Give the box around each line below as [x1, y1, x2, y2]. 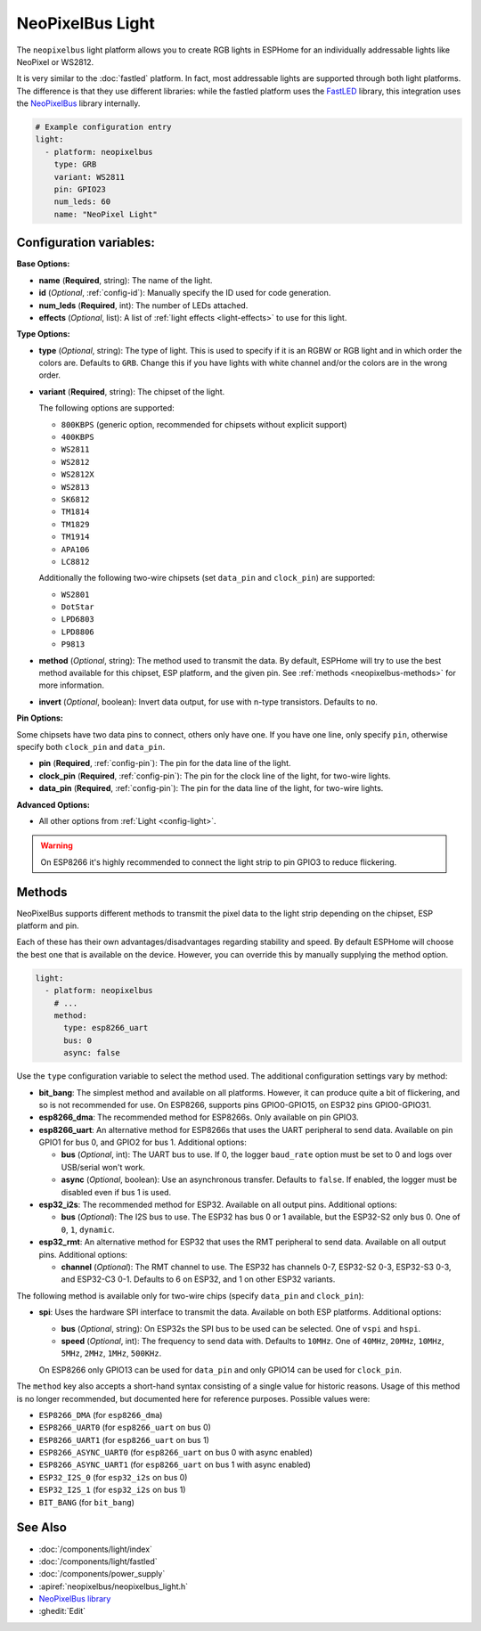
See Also [16, 1520, 67, 1536]
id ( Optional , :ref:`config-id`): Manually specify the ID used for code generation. [38, 288, 331, 298]
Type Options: [16, 329, 70, 339]
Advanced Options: [16, 799, 91, 810]
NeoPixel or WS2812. [16, 56, 94, 67]
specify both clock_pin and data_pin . [16, 742, 166, 752]
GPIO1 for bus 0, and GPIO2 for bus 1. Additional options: [38, 1137, 247, 1148]
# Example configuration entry [35, 122, 173, 133]
